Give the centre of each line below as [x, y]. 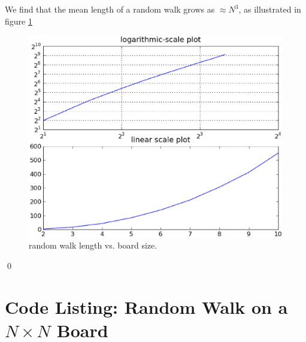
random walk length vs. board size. [93, 245]
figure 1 [19, 21]
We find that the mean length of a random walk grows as [110, 9]
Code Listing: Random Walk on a [146, 306]
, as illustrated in [270, 9]
